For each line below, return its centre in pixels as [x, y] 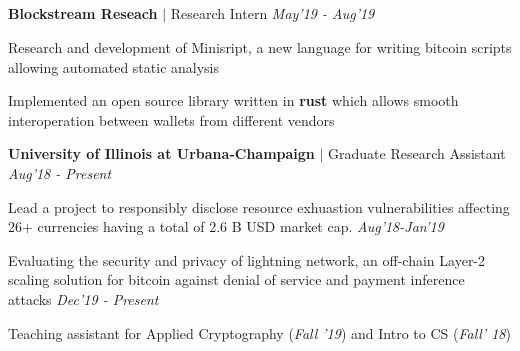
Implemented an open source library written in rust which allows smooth [233, 100]
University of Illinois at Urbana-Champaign [161, 153]
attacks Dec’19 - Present [83, 298]
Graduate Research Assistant [417, 153]
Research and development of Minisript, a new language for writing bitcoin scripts [260, 46]
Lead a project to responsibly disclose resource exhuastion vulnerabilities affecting [259, 206]
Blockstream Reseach [83, 13]
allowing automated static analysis [114, 66]
